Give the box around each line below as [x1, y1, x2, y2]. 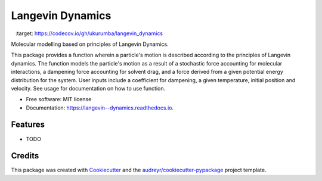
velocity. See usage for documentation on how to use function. [11, 85, 166, 92]
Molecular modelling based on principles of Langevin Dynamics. [11, 40, 169, 48]
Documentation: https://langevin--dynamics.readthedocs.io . [26, 104, 174, 111]
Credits [11, 151, 39, 161]
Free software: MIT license [26, 96, 92, 103]
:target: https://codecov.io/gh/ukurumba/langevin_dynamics [15, 30, 163, 37]
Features [11, 120, 45, 130]
